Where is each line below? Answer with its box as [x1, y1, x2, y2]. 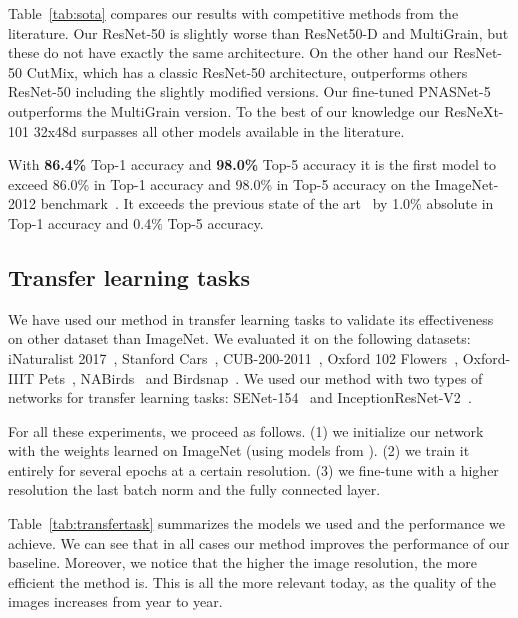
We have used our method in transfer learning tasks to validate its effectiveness [8, 308, 494, 329]
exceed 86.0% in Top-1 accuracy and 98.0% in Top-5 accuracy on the [8, 173, 430, 194]
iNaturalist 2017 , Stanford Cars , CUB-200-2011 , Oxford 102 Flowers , [8, 347, 459, 368]
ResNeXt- [444, 100, 504, 121]
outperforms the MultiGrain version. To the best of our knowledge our [8, 100, 440, 121]
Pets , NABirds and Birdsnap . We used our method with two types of [38, 367, 483, 388]
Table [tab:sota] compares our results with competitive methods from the [8, 3, 459, 23]
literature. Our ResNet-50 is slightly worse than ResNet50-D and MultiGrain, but [8, 22, 509, 43]
